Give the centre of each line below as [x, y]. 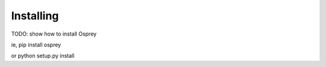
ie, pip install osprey [36, 45]
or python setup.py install [43, 56]
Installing [35, 16]
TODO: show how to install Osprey [54, 34]
